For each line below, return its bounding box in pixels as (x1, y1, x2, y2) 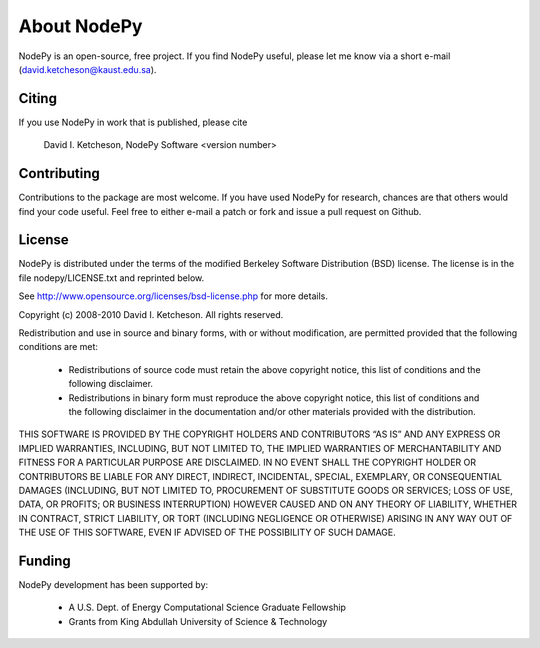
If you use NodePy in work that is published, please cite (18, 116, 248, 128)
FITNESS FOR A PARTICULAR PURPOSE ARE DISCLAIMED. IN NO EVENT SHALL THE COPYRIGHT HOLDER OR (18, 456, 477, 469)
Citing (18, 90, 57, 107)
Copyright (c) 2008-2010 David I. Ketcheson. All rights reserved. (18, 308, 284, 320)
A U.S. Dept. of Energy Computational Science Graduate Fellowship (68, 601, 347, 614)
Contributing (18, 165, 100, 182)
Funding (18, 552, 72, 569)
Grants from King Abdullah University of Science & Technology (68, 615, 328, 627)
